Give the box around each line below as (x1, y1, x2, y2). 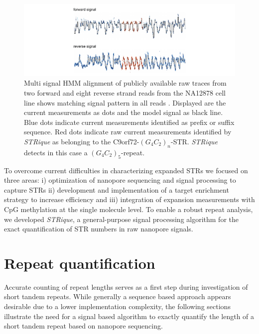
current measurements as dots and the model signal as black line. (24, 107, 223, 117)
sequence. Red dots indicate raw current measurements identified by (24, 126, 232, 137)
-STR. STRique (171, 136, 218, 146)
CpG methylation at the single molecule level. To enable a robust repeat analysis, (4, 204, 253, 214)
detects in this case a (24, 147, 88, 157)
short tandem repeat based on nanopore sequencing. (4, 321, 163, 331)
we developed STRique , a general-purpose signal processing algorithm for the (4, 214, 239, 224)
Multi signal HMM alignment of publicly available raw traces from (24, 78, 227, 88)
